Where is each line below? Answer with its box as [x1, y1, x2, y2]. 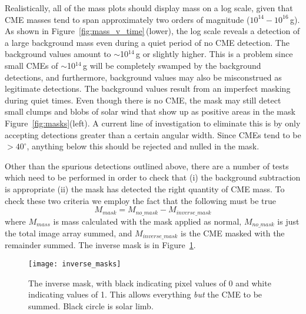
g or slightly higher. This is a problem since [135, 48, 293, 60]
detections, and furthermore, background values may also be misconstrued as [5, 71, 282, 83]
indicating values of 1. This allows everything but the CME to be [28, 288, 262, 300]
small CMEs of [5, 59, 58, 71]
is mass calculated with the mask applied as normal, [53, 215, 242, 227]
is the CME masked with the [181, 227, 285, 239]
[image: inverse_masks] [28, 260, 121, 269]
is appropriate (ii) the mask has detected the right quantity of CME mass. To [5, 182, 285, 195]
